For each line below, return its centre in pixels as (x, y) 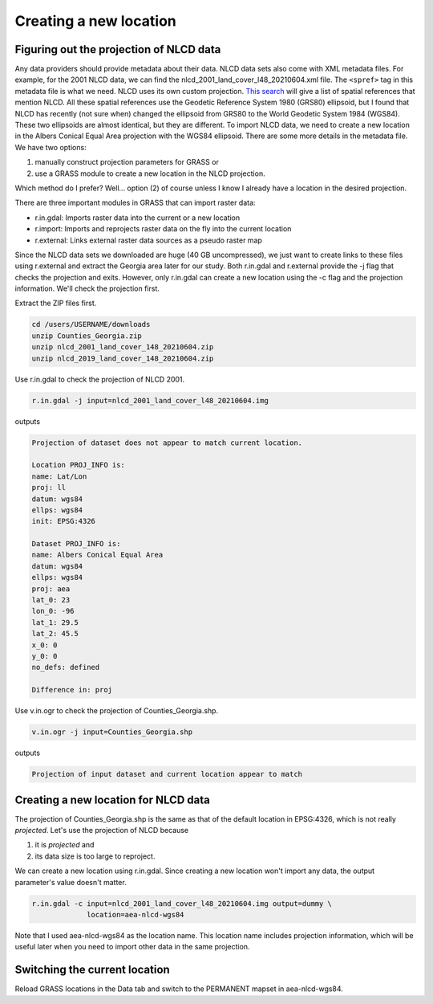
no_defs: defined (66, 667)
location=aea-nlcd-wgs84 (136, 914)
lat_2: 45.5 (55, 634)
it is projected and (65, 845)
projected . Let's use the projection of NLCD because (101, 830)
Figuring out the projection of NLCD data (118, 49)
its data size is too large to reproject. (95, 856)
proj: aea (51, 589)
